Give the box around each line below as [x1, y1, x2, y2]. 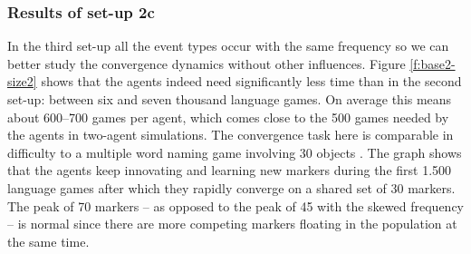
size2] [7, 72, 37, 91]
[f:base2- [409, 54, 456, 73]
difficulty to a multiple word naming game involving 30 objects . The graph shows [7, 142, 462, 161]
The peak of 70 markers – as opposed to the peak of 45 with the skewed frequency [7, 196, 464, 215]
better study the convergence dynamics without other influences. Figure [7, 54, 406, 73]
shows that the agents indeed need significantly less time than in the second [41, 72, 462, 91]
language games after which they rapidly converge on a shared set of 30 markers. [7, 178, 456, 197]
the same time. [7, 231, 90, 250]
